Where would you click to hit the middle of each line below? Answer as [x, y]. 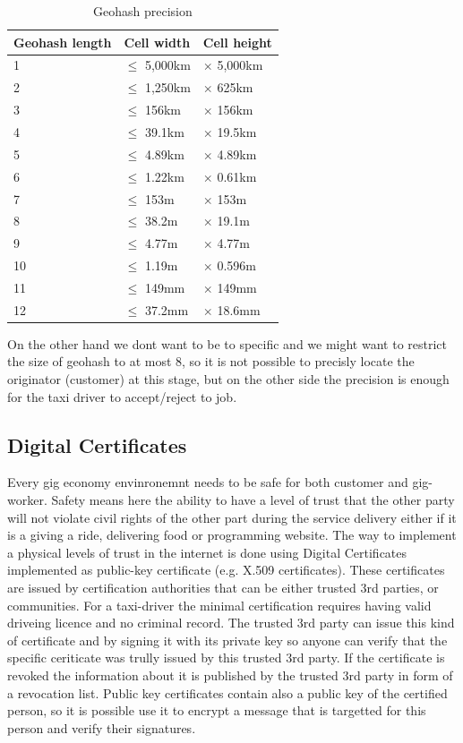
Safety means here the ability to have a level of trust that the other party [253, 499]
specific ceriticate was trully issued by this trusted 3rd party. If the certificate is [226, 658]
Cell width [157, 42]
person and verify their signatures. [102, 727]
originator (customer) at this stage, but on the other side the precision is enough [228, 379]
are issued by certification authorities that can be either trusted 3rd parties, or [223, 587]
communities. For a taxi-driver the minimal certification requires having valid [219, 605]
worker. [27, 499]
